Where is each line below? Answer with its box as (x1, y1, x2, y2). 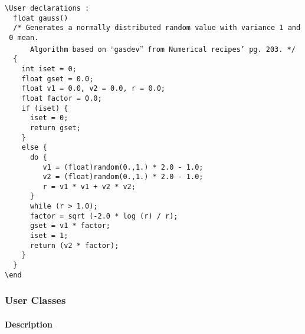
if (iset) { (21, 104, 68, 113)
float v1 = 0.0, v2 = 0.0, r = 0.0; (21, 84, 166, 93)
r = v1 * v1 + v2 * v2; (42, 182, 136, 191)
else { (21, 143, 47, 152)
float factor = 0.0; (21, 94, 102, 102)
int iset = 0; (21, 64, 77, 73)
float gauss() (13, 14, 68, 22)
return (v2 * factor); (29, 241, 119, 250)
